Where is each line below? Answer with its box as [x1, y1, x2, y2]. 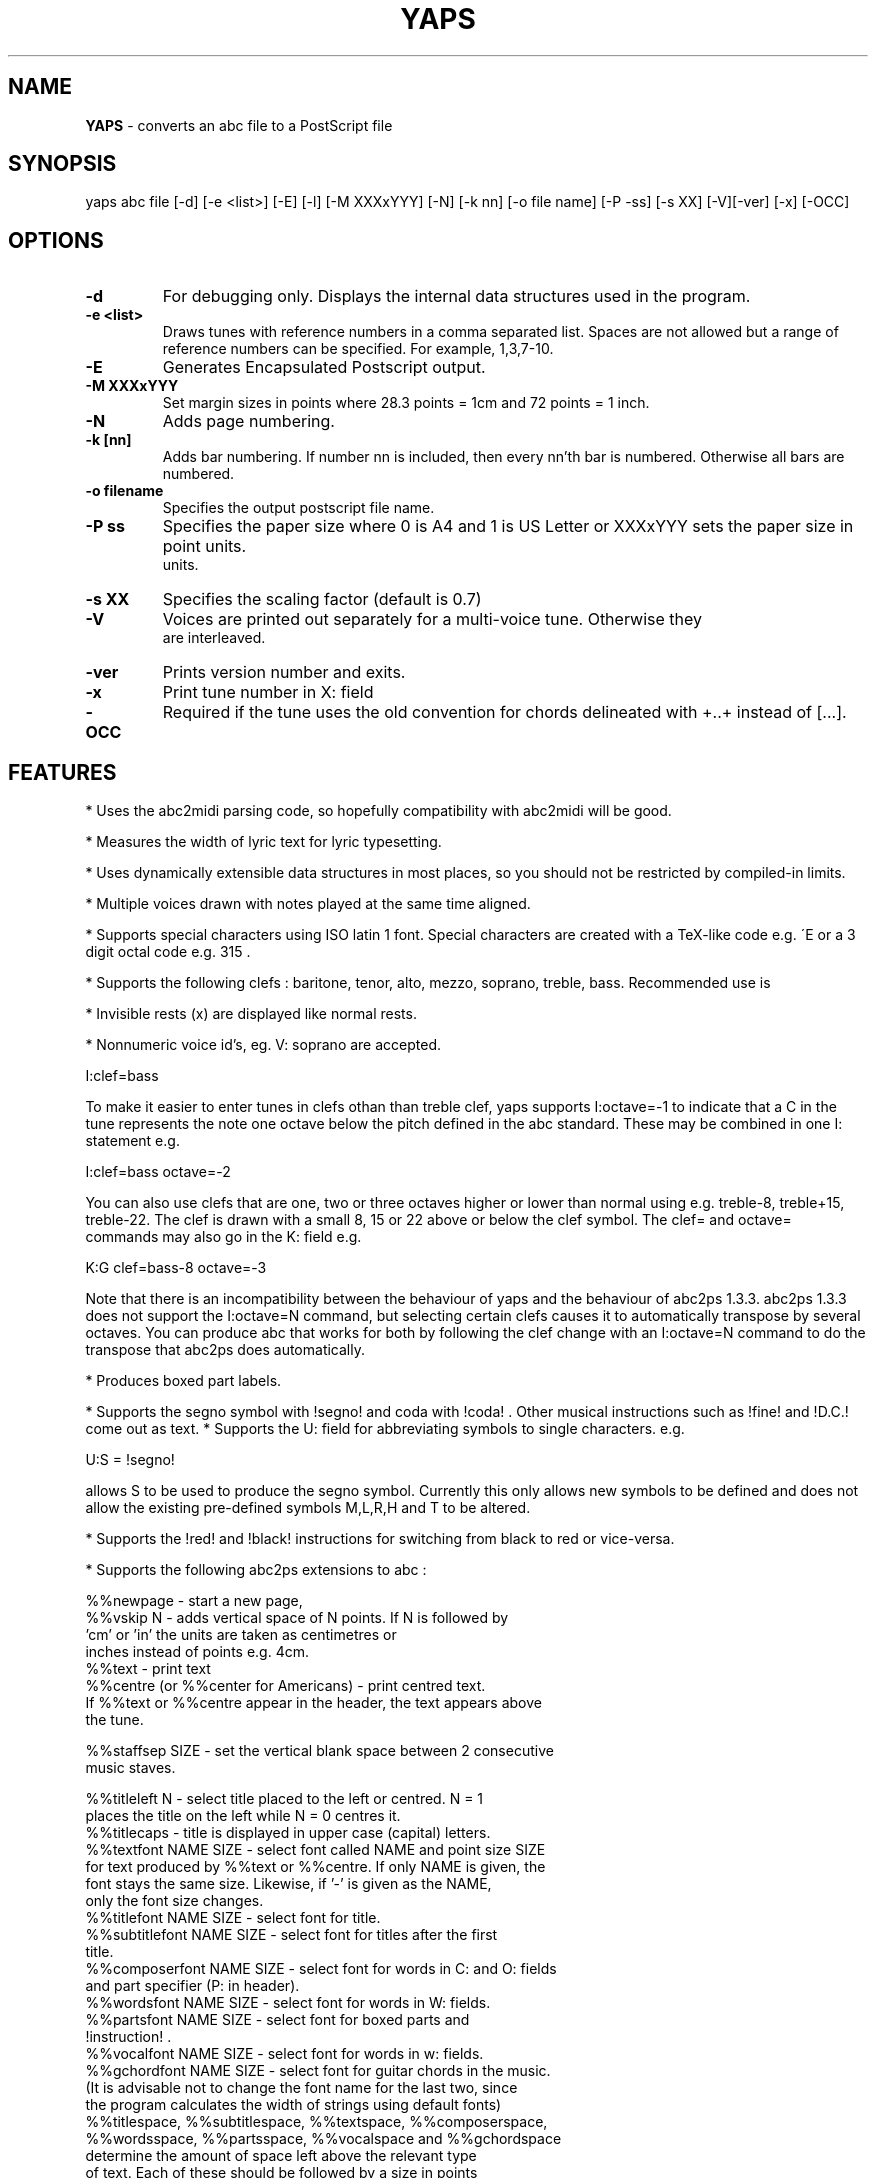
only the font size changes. [85, 1892, 264, 1910]
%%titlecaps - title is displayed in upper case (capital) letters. [85, 1824, 491, 1842]
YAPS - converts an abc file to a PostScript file [85, 116, 393, 134]
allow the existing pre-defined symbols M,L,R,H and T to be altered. [85, 1499, 531, 1517]
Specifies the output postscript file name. [162, 499, 435, 517]
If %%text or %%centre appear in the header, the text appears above [85, 1694, 542, 1712]
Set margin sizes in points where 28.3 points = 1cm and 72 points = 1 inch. [162, 394, 650, 412]
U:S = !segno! [85, 1451, 175, 1469]
